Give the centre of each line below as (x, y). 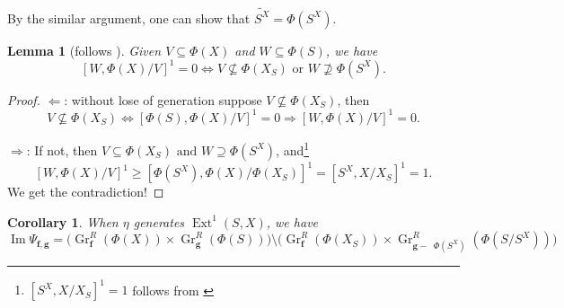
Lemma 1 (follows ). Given (84, 50)
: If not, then (62, 150)
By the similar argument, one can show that (129, 18)
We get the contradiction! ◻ (86, 192)
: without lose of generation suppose (163, 99)
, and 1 (293, 148)
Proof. (24, 99)
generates (159, 221)
